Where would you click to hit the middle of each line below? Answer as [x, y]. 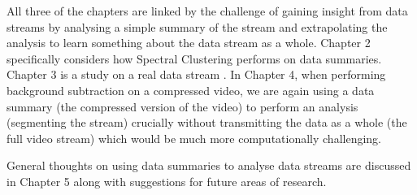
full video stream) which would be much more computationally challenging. [194, 138]
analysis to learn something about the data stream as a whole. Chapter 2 [189, 43]
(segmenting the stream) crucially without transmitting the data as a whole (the [207, 122]
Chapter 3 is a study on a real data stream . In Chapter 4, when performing [196, 74]
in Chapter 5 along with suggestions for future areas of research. [167, 181]
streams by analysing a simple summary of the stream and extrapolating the [197, 26]
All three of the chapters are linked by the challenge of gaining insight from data [207, 11]
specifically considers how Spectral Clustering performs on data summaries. [194, 58]
